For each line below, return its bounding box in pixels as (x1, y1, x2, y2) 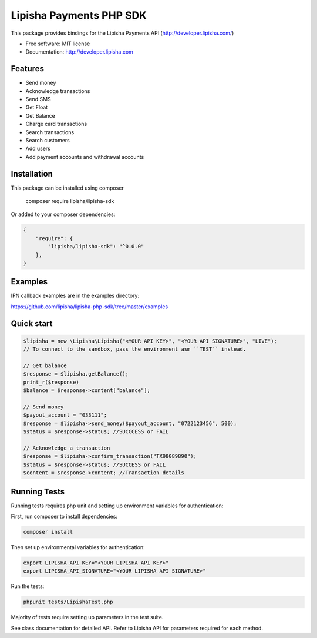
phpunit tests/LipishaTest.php (23, 599, 114, 606)
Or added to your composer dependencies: (11, 211, 116, 218)
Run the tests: (11, 583, 45, 590)
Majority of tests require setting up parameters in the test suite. (11, 614, 164, 621)
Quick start (11, 318, 53, 328)
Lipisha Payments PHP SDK (11, 9, 147, 22)
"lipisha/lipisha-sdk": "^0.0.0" (48, 243, 144, 250)
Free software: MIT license (25, 40, 90, 47)
